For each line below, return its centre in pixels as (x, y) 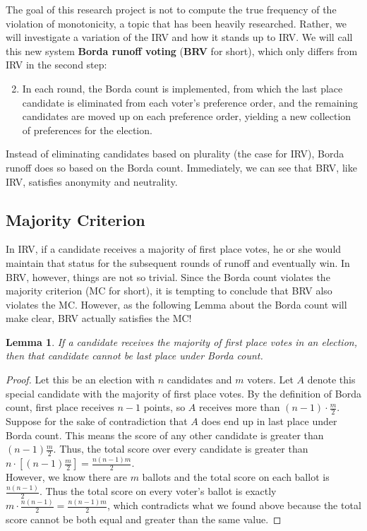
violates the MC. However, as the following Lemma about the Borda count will (176, 304)
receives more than (240, 407)
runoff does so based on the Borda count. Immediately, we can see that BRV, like (181, 167)
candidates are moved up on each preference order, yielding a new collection (187, 116)
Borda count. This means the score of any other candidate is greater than (165, 435)
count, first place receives (60, 407)
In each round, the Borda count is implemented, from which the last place (182, 88)
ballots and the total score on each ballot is (236, 477)
